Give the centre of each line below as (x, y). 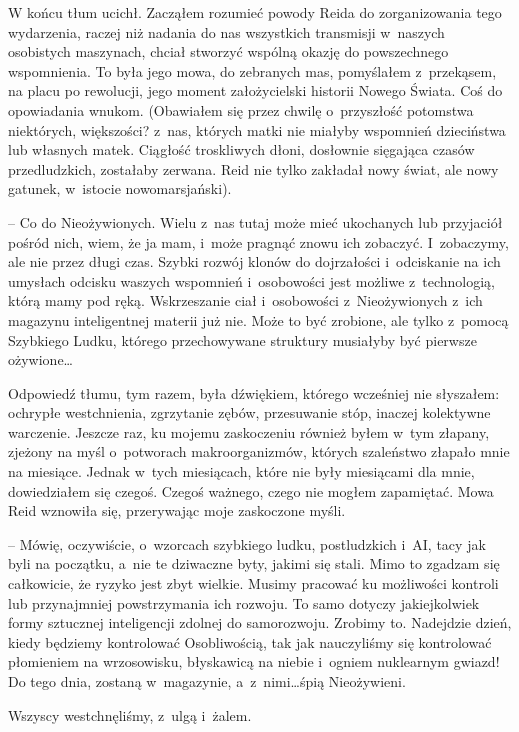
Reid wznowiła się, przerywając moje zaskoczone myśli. (177, 510)
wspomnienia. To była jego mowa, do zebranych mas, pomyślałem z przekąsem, (252, 70)
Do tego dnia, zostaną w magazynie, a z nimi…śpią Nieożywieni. (207, 681)
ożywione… (40, 359)
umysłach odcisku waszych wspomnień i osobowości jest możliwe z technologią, (252, 280)
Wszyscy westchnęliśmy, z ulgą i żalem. (130, 714)
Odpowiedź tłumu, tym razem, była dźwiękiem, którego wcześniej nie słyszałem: (254, 392)
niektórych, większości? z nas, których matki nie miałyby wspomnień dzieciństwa (257, 129)
